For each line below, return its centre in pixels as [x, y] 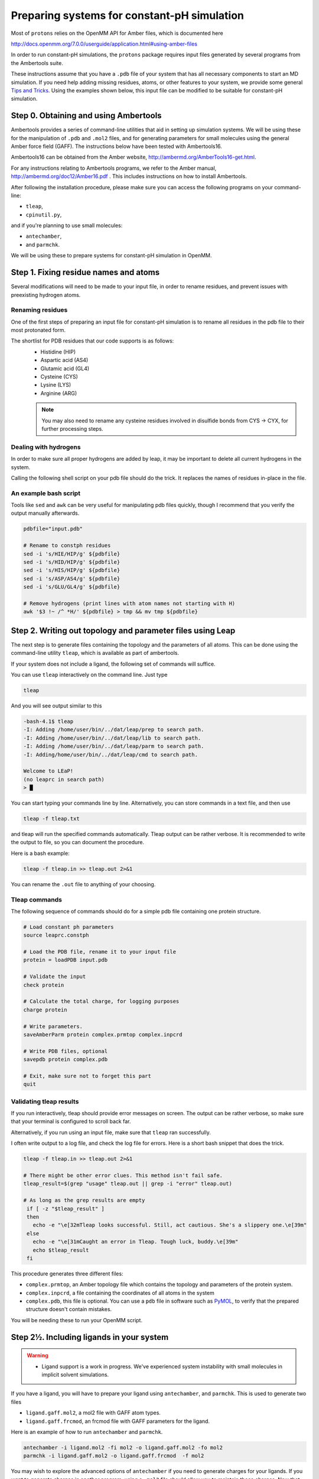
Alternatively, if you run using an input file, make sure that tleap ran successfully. [111, 1132]
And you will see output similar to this [56, 705]
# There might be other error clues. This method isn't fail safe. [123, 1176]
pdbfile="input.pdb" [53, 529]
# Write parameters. [53, 1026]
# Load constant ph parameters [69, 927]
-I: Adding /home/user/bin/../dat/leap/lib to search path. [112, 738]
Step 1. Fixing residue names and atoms [85, 272]
